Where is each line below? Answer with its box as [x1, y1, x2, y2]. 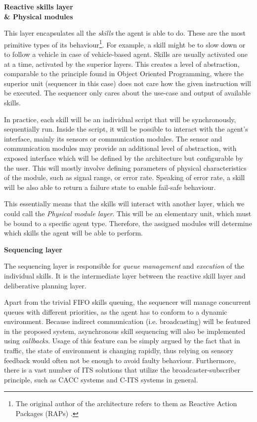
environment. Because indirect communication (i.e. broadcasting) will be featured [4, 316, 251, 327]
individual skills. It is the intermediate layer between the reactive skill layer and [4, 270, 246, 281]
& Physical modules [4, 11, 73, 21]
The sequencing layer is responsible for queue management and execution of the [4, 261, 244, 271]
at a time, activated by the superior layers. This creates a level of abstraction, [4, 58, 240, 69]
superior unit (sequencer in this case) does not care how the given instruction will [4, 78, 251, 88]
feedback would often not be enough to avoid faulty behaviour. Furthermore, [4, 355, 236, 365]
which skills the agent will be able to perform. [4, 228, 143, 238]
